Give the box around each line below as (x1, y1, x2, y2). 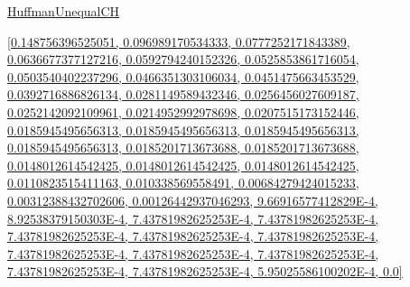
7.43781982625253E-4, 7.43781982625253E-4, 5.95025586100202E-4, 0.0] (7, 262, 403, 281)
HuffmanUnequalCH (7, 2, 120, 20)
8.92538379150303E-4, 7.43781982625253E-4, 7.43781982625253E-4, (7, 208, 379, 227)
